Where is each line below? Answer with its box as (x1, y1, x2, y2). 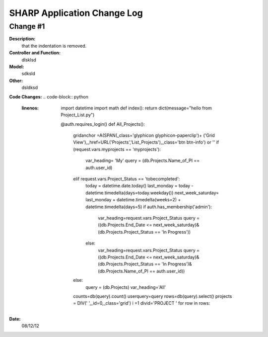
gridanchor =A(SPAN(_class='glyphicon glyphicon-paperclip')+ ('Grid (73, 132, 215, 139)
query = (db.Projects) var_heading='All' (85, 284, 166, 290)
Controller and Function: (9, 50, 61, 56)
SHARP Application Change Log (9, 7, 143, 18)
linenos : (21, 105, 39, 111)
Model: (9, 64, 24, 70)
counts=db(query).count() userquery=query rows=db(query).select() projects (73, 293, 232, 299)
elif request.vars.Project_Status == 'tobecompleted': (73, 176, 180, 182)
